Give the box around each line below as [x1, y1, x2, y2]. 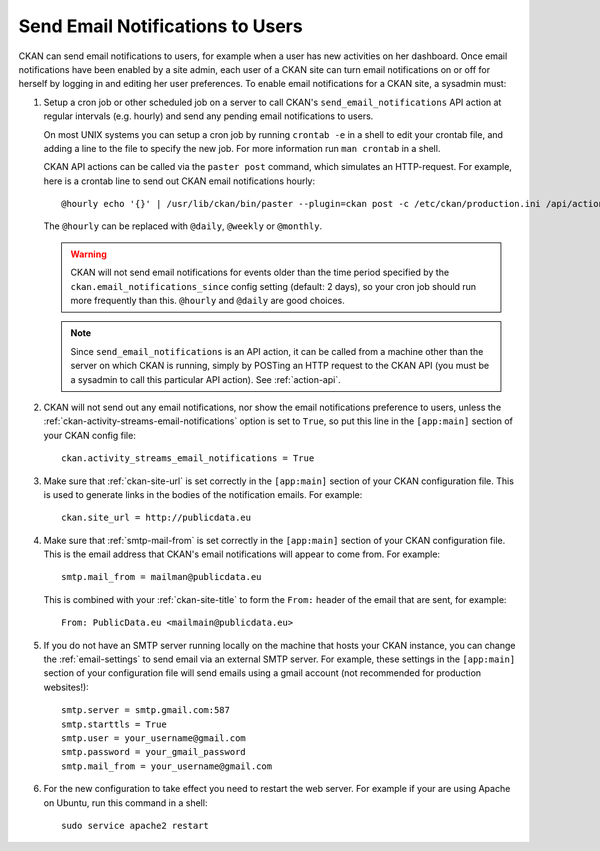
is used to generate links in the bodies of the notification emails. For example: [43, 488, 363, 500]
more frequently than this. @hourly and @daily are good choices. [70, 295, 345, 307]
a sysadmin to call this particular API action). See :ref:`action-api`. [70, 373, 341, 385]
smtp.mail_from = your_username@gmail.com [61, 760, 273, 772]
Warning [70, 248, 107, 260]
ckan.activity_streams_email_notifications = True [61, 453, 315, 464]
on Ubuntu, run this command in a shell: [43, 796, 208, 809]
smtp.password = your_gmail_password [61, 746, 247, 758]
